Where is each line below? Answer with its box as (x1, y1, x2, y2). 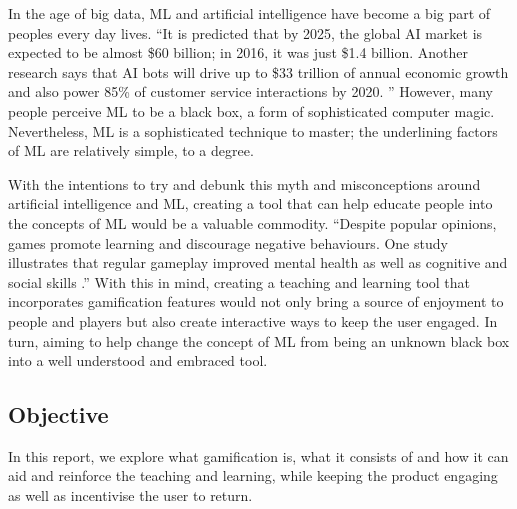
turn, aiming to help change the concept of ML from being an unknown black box (8, 330, 510, 351)
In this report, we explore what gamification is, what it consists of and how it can (8, 445, 509, 466)
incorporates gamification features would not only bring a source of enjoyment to (8, 291, 504, 312)
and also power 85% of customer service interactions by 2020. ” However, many (8, 81, 493, 102)
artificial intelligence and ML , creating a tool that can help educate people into (8, 193, 493, 214)
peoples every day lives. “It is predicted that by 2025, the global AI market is (8, 22, 483, 43)
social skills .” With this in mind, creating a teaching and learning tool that (8, 271, 471, 292)
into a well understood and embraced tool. (8, 350, 268, 371)
